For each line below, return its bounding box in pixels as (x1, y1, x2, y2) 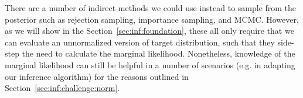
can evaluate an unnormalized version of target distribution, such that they (5, 36, 275, 48)
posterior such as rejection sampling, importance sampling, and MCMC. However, (5, 13, 299, 25)
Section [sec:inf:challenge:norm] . (5, 82, 120, 94)
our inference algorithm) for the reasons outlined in (5, 70, 189, 82)
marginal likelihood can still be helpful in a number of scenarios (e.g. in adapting (5, 58, 295, 71)
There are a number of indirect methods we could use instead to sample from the (5, 2, 297, 13)
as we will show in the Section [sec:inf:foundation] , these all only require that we (5, 24, 294, 37)
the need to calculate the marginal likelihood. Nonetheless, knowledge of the (22, 47, 295, 60)
